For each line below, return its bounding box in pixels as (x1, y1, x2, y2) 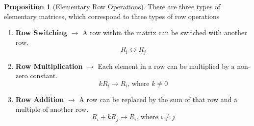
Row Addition (15, 94, 64, 105)
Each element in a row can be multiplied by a (98, 61, 235, 71)
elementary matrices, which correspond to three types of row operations (4, 11, 220, 21)
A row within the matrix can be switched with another (82, 27, 247, 38)
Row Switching (15, 27, 67, 38)
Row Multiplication (15, 61, 83, 71)
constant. (30, 70, 58, 81)
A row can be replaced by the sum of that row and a (79, 94, 237, 105)
